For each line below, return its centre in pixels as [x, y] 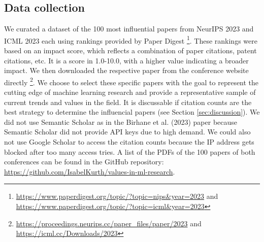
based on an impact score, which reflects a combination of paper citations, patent [130, 50]
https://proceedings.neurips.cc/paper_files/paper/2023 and [109, 223]
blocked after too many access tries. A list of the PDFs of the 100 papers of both [130, 151]
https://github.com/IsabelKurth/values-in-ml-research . [90, 171]
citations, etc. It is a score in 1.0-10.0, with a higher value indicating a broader [126, 60]
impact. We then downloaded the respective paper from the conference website [126, 70]
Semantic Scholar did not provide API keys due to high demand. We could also [127, 132]
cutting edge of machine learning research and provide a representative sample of [130, 92]
